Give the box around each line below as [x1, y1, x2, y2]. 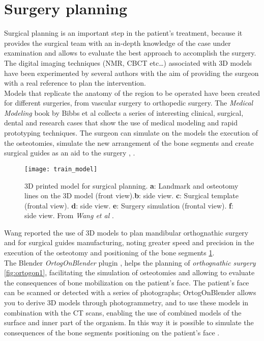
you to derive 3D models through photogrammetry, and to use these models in [4, 297, 249, 308]
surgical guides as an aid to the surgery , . [4, 147, 135, 158]
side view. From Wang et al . [24, 210, 114, 221]
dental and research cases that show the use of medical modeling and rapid [4, 117, 238, 128]
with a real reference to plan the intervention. [4, 77, 146, 88]
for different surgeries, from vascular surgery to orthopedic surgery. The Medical [4, 97, 253, 108]
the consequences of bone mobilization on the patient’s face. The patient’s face [4, 277, 249, 287]
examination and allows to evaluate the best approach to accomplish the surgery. [4, 47, 256, 58]
